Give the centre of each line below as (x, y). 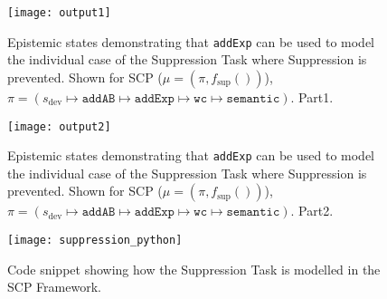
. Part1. (312, 96)
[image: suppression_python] (95, 240)
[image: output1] (59, 13)
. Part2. (312, 211)
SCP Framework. (54, 287)
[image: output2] (59, 126)
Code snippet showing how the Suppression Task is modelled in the (194, 269)
